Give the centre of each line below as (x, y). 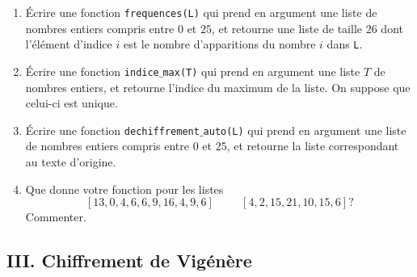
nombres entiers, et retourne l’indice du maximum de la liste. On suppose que (218, 87)
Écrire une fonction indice (92, 71)
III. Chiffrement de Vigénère (129, 260)
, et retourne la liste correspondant (313, 146)
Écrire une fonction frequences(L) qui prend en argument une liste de (201, 12)
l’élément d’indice (69, 44)
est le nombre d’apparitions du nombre (219, 44)
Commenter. (56, 217)
